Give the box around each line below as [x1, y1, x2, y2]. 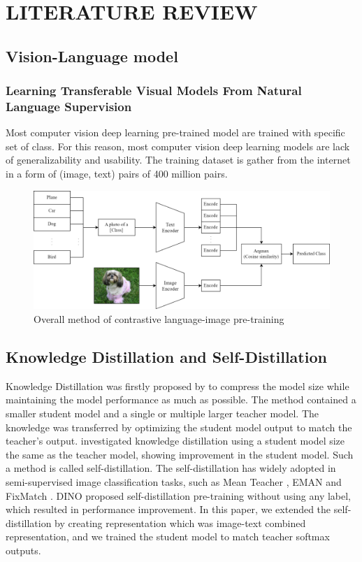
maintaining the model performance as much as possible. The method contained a [6, 392, 356, 407]
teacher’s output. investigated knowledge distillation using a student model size [6, 433, 345, 448]
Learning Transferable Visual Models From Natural [6, 82, 302, 99]
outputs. [6, 542, 41, 557]
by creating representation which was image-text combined [55, 515, 306, 530]
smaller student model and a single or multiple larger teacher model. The [6, 406, 319, 421]
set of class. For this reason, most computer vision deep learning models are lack [6, 138, 350, 153]
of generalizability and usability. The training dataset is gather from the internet [6, 152, 351, 167]
